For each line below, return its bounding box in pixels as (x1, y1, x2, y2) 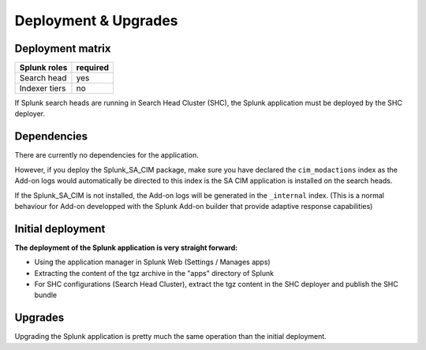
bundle (34, 290, 58, 300)
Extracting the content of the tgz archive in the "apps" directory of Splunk (34, 268, 275, 277)
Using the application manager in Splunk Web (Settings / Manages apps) (34, 257, 271, 267)
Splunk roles (19, 62, 68, 73)
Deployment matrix (14, 42, 111, 55)
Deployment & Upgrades (14, 12, 178, 29)
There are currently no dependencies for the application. (14, 151, 199, 160)
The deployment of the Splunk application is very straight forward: (14, 243, 238, 252)
